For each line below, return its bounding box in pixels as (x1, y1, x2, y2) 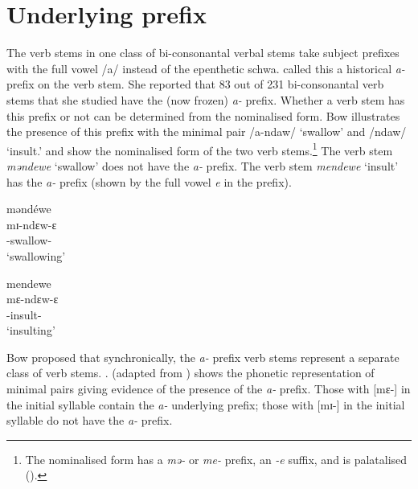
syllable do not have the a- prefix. (6, 412, 173, 429)
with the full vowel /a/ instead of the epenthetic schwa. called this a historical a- (6, 60, 405, 76)
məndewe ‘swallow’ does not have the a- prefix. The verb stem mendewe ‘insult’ (6, 157, 399, 174)
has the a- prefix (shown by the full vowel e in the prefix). (6, 173, 292, 190)
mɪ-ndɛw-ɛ (6, 216, 57, 232)
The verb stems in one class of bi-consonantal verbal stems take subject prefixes (6, 44, 400, 61)
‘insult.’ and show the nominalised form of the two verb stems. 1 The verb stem (6, 139, 393, 158)
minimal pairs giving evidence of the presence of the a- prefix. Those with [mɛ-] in (6, 380, 411, 397)
